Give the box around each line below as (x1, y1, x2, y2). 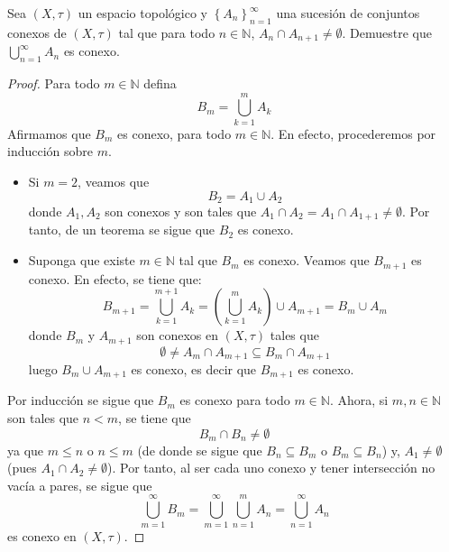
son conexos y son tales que (105, 202, 257, 220)
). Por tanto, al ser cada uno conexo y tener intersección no (107, 458, 435, 477)
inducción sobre (7, 142, 94, 161)
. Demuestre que (342, 23, 432, 41)
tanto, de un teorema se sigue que (28, 220, 215, 239)
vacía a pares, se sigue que (7, 475, 152, 494)
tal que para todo (118, 23, 215, 41)
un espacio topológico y (78, 4, 207, 22)
